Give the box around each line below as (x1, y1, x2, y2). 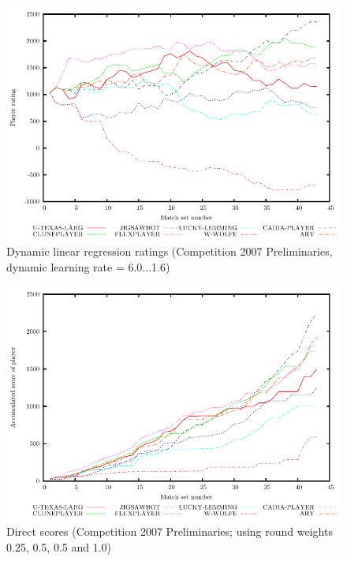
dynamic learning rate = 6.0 (6, 258, 143, 275)
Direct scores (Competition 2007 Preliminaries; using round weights (6, 522, 333, 539)
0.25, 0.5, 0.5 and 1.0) (6, 538, 112, 555)
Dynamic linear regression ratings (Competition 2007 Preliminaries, (6, 243, 333, 260)
